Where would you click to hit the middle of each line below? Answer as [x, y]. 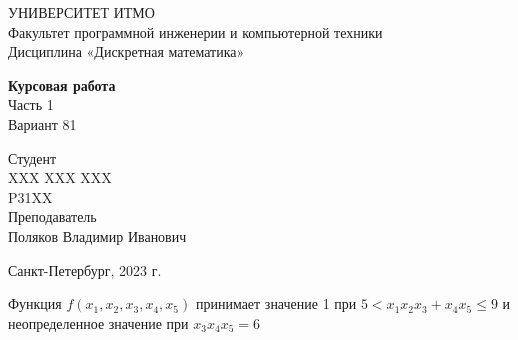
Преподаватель [52, 216]
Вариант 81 [42, 123]
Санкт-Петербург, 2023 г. [85, 269]
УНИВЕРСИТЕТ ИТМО [81, 12]
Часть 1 [31, 104]
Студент [32, 157]
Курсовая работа [62, 84]
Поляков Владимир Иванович [97, 235]
